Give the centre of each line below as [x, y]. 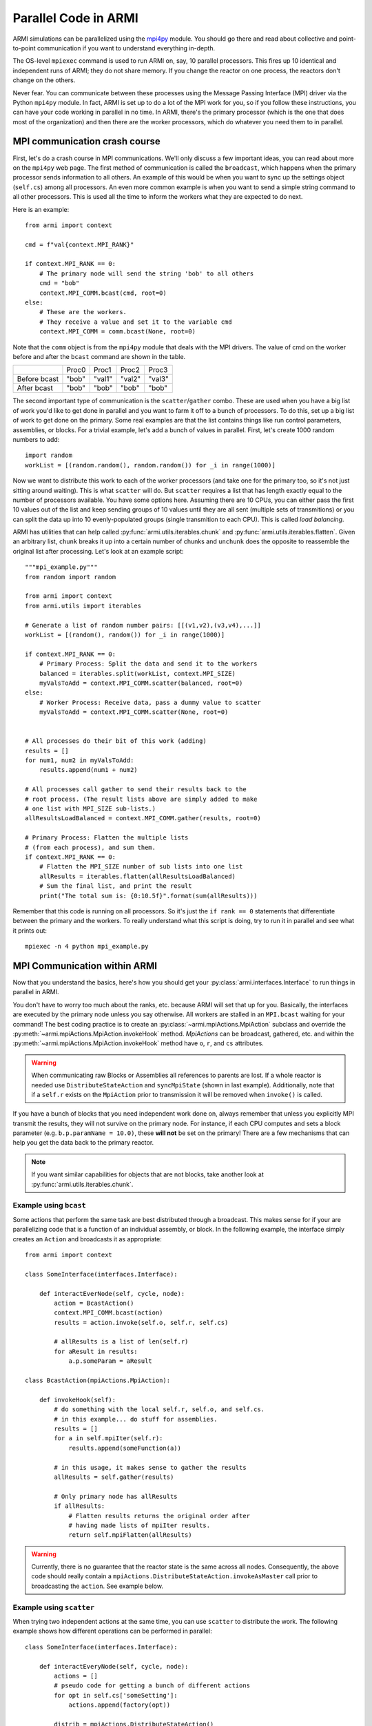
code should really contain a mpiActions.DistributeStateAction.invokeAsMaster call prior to [175, 1576]
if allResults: [80, 1506]
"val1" [103, 379]
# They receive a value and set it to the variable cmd [135, 322]
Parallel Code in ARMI [76, 18]
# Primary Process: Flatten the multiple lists [107, 838]
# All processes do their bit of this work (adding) [116, 741]
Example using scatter [54, 1607]
